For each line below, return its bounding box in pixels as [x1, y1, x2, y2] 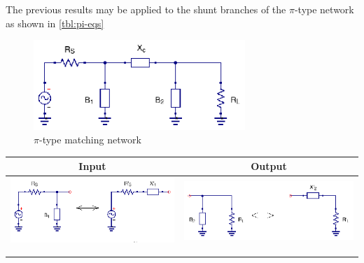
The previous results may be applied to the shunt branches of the [6, 2, 286, 16]
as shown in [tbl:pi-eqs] [6, 15, 104, 30]
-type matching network [38, 132, 141, 147]
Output [251, 159, 287, 173]
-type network [294, 2, 354, 16]
